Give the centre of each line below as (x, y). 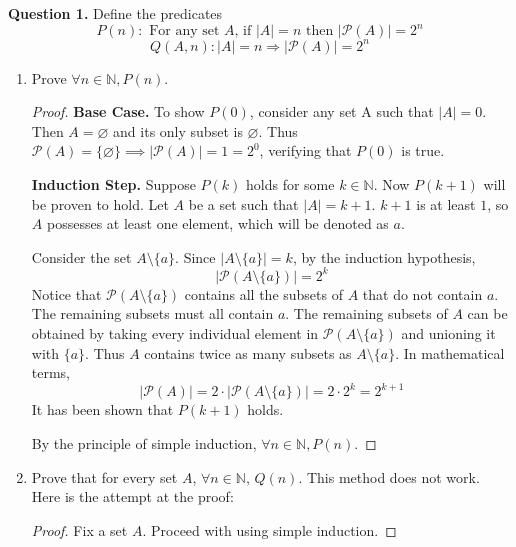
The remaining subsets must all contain (152, 313)
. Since (195, 256)
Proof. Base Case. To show (118, 111)
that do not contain (422, 293)
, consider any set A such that (341, 111)
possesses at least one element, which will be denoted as (217, 223)
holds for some (290, 183)
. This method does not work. (389, 476)
